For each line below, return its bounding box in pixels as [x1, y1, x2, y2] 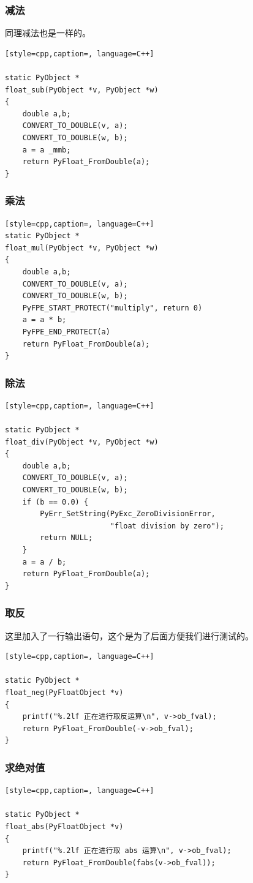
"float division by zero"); [110, 521, 224, 530]
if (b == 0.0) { [22, 497, 89, 506]
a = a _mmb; [22, 145, 71, 154]
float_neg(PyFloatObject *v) [5, 688, 124, 697]
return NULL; [40, 533, 93, 543]
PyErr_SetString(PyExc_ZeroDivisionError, [40, 509, 216, 519]
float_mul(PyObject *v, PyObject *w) [5, 243, 159, 252]
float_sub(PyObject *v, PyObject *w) [5, 85, 159, 94]
